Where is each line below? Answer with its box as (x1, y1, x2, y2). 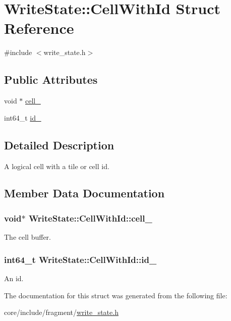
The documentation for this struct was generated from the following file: (4, 290, 227, 300)
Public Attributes (4, 72, 98, 87)
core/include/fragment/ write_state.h (4, 307, 119, 317)
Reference (4, 18, 74, 38)
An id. (4, 273, 24, 283)
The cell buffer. (4, 232, 51, 242)
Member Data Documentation (4, 185, 165, 201)
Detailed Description (4, 137, 114, 152)
